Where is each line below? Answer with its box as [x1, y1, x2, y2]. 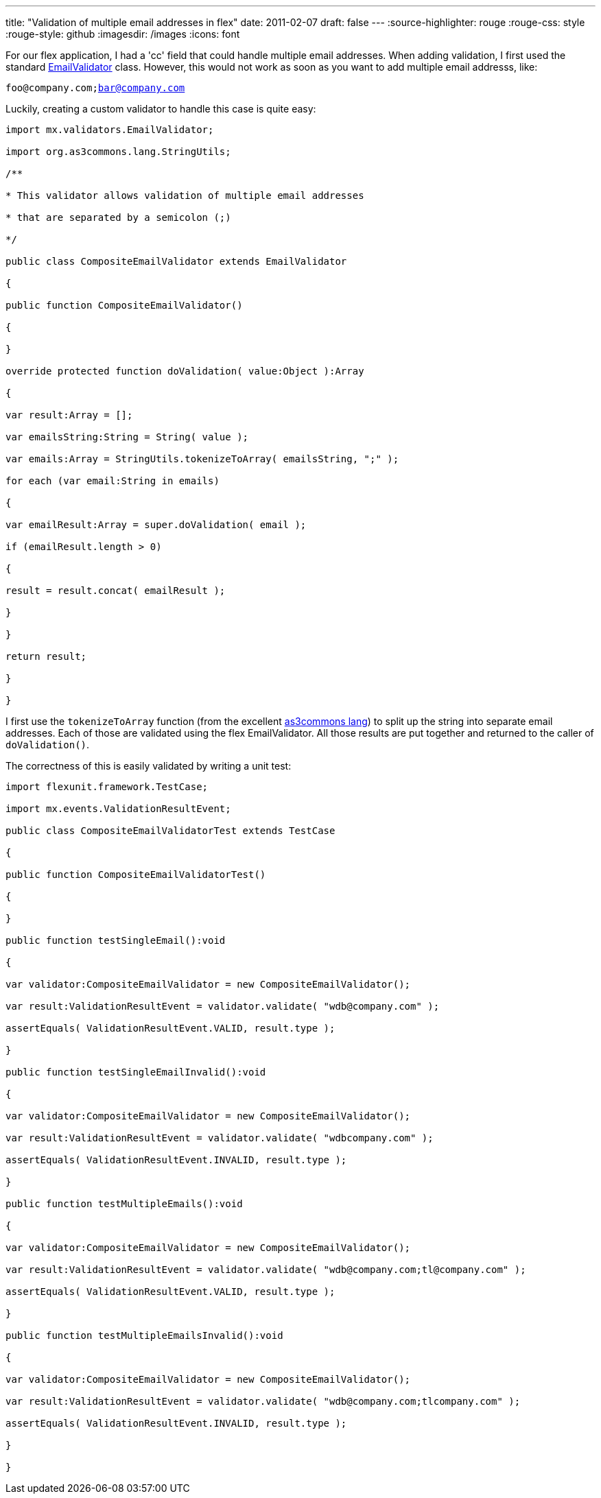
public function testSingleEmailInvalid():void [5, 1067, 266, 1078]
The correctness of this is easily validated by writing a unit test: [5, 760, 292, 772]
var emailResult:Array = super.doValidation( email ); [5, 519, 307, 530]
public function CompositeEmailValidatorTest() [5, 869, 266, 880]
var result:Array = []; [5, 409, 133, 420]
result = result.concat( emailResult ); [5, 585, 226, 596]
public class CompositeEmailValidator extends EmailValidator [5, 256, 347, 267]
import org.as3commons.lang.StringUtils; [5, 146, 231, 157]
